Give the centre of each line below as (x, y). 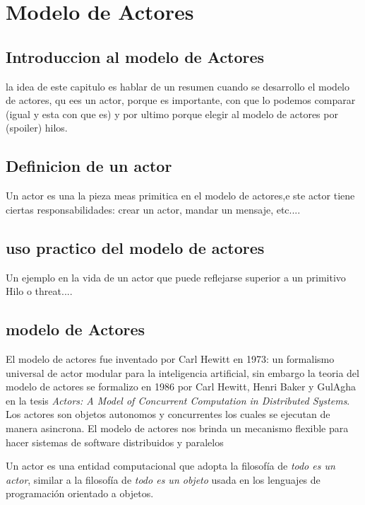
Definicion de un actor (89, 166)
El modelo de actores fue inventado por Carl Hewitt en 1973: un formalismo (170, 358)
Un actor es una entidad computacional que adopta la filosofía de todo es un (170, 466)
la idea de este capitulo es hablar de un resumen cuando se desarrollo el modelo (178, 86)
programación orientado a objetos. (80, 493)
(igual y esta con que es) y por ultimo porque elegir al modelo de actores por (172, 114)
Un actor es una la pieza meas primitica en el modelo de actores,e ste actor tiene (180, 196)
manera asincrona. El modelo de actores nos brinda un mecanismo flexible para (177, 428)
